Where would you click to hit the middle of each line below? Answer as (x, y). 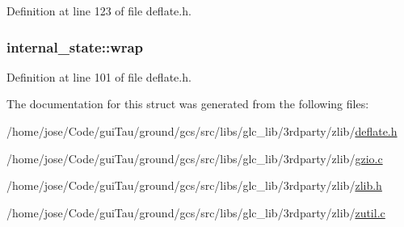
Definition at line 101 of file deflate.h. (99, 76)
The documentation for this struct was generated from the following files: (188, 104)
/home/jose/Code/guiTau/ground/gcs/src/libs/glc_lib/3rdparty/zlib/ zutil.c (196, 212)
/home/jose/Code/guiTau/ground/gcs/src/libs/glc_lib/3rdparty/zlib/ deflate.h (202, 131)
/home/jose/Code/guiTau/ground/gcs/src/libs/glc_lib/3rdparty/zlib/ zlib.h (194, 185)
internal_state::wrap (75, 46)
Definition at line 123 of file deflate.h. (99, 11)
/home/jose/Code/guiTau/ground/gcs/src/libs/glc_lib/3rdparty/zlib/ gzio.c (195, 158)
